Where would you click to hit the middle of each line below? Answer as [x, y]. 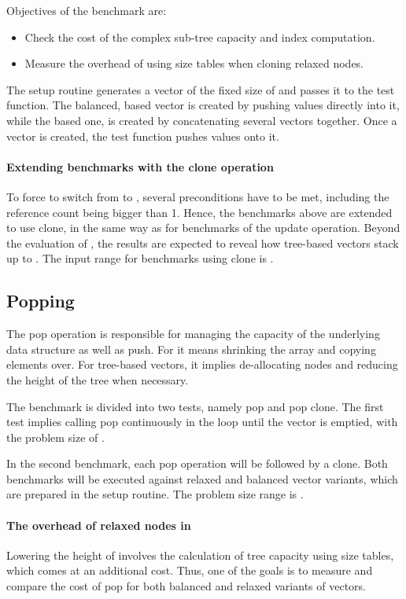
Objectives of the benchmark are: [87, 10]
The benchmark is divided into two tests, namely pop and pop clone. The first [195, 406]
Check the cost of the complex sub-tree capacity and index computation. [200, 37]
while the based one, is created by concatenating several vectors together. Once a [202, 120]
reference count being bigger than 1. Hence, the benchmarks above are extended [199, 212]
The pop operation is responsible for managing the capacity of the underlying [193, 334]
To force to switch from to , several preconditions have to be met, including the [198, 196]
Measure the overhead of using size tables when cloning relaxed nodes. [194, 63]
